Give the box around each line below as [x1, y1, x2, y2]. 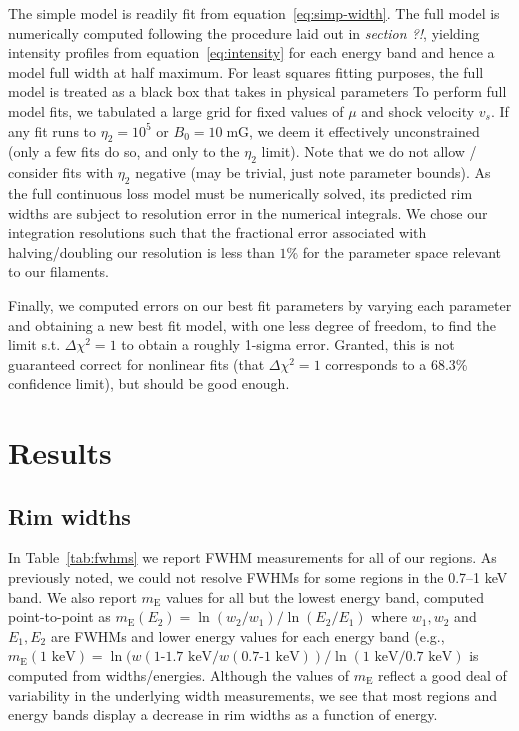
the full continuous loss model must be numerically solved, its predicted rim [8, 182, 473, 203]
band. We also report [8, 586, 137, 607]
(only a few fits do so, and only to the [8, 141, 240, 162]
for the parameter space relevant [302, 241, 501, 262]
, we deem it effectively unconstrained [249, 120, 480, 141]
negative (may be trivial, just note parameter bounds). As [135, 162, 491, 183]
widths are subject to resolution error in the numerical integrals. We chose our [8, 202, 488, 223]
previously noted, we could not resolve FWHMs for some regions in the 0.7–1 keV [8, 567, 508, 588]
